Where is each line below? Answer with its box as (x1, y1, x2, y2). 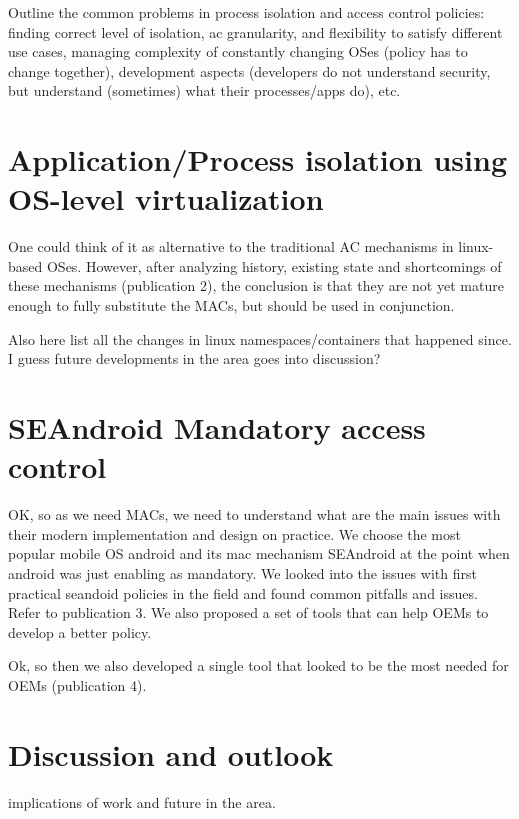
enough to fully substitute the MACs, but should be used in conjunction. (8, 295, 455, 316)
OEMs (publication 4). (8, 674, 147, 695)
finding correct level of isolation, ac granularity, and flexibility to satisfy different (8, 21, 503, 42)
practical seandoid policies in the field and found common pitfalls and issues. (8, 582, 478, 603)
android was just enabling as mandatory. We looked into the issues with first (8, 562, 477, 583)
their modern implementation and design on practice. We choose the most (8, 523, 461, 544)
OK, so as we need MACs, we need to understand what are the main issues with (8, 504, 501, 525)
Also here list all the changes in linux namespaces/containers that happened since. (8, 328, 512, 349)
